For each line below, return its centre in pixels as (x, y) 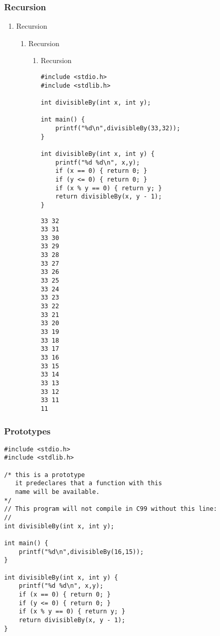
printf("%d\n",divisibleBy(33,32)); (118, 128)
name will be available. (57, 492)
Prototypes (27, 431)
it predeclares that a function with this (88, 483)
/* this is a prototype (45, 475)
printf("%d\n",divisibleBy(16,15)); (81, 552)
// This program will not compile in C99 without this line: (111, 509)
